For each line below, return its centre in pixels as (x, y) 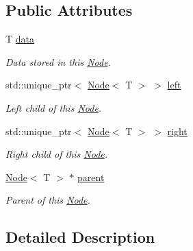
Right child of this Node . (57, 154)
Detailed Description (80, 237)
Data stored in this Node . (58, 61)
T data (20, 39)
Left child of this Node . (54, 107)
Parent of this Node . (48, 200)
